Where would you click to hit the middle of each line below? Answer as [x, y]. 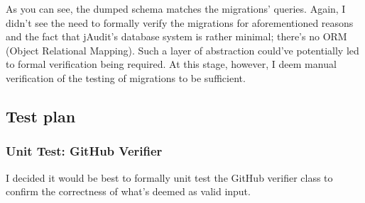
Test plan [41, 116]
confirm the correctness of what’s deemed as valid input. [128, 191]
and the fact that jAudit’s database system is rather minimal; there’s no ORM [176, 36]
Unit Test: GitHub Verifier [84, 151]
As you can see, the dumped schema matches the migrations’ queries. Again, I [176, 8]
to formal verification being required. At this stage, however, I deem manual [171, 64]
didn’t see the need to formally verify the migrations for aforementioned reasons [180, 22]
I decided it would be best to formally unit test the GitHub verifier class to [169, 177]
